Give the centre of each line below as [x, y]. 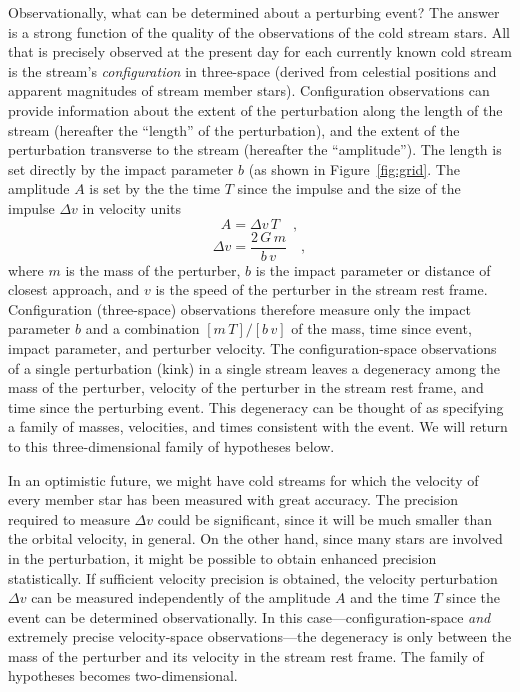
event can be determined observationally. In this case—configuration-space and [249, 616]
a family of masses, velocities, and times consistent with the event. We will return [258, 426]
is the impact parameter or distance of [373, 269]
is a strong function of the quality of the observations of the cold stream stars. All [259, 31]
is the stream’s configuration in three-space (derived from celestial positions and [252, 70]
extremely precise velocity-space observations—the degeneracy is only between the [260, 636]
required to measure [69, 518]
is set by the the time [155, 188]
